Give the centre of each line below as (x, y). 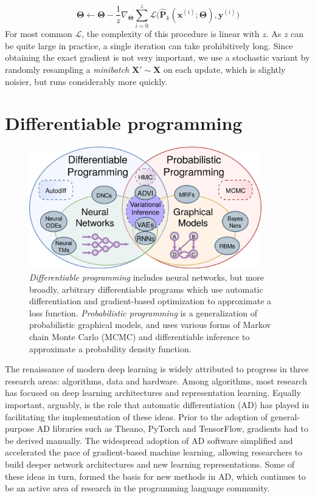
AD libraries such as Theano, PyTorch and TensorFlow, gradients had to (172, 428)
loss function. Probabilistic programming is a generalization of (144, 312)
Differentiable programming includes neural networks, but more (147, 277)
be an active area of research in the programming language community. (137, 488)
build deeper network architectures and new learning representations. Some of (150, 464)
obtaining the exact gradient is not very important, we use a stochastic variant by (157, 57)
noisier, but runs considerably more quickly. (86, 81)
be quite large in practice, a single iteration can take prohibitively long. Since (149, 45)
